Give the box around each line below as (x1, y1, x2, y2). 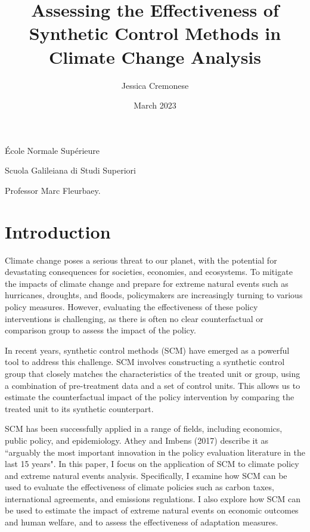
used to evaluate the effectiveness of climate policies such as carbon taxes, (5, 481, 274, 493)
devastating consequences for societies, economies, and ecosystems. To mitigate (5, 265, 293, 278)
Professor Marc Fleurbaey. (5, 184, 101, 196)
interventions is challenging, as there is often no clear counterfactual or (5, 312, 263, 324)
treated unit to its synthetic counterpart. (5, 402, 154, 415)
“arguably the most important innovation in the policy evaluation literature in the (5, 446, 305, 458)
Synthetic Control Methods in (29, 21, 281, 45)
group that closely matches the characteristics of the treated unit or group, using (5, 367, 300, 379)
